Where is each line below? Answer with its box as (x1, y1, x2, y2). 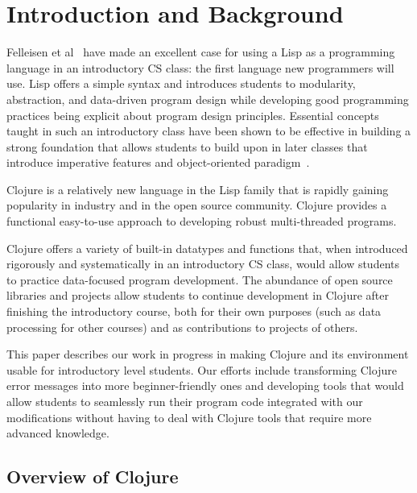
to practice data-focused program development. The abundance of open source (6, 271, 393, 288)
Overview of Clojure (6, 464, 179, 489)
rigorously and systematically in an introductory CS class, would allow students (6, 255, 399, 272)
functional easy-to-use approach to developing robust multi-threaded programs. (6, 213, 397, 230)
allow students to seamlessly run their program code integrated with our (6, 393, 363, 409)
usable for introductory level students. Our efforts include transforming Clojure (6, 361, 397, 378)
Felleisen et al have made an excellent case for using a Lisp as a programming (6, 43, 395, 60)
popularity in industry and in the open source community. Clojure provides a (6, 197, 387, 213)
